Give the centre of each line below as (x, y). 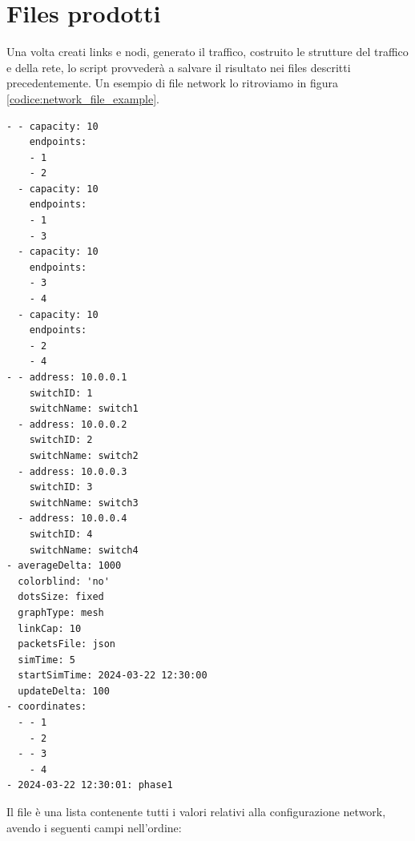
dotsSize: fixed (61, 597)
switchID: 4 (61, 534)
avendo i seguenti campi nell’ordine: (94, 827)
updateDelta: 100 (64, 691)
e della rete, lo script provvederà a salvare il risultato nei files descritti (179, 67)
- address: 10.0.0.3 (73, 471)
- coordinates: (47, 707)
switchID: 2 (61, 440)
